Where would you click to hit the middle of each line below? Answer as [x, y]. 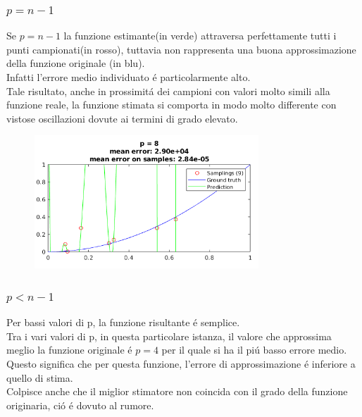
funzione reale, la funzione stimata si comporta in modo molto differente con [171, 105]
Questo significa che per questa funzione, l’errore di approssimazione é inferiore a [181, 364]
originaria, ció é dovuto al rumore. [80, 405]
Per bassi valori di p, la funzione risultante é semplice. [123, 322]
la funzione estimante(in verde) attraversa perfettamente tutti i [200, 36]
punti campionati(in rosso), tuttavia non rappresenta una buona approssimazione [181, 49]
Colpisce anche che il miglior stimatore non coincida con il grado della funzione [177, 391]
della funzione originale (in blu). [76, 63]
